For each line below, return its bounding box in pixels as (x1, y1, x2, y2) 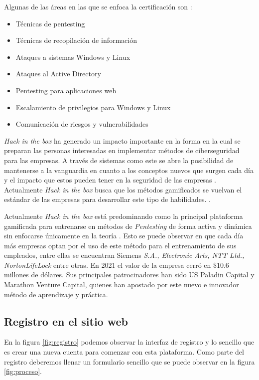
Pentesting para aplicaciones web (15, 85, 117, 95)
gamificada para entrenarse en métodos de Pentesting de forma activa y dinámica (4, 220, 252, 231)
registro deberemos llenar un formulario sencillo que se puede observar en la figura (4, 356, 255, 367)
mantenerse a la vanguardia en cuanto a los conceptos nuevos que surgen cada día (4, 165, 254, 175)
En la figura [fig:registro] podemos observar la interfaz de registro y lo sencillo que (4, 337, 255, 347)
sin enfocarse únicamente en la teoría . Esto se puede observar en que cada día (4, 230, 244, 241)
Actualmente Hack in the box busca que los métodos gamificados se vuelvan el (4, 184, 242, 194)
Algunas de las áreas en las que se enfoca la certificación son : (4, 1, 192, 11)
